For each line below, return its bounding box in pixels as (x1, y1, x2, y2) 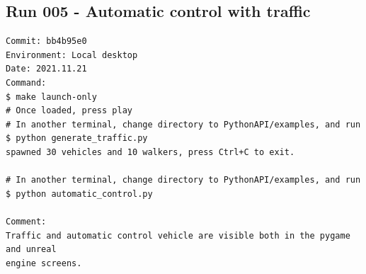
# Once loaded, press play (6, 105, 132, 116)
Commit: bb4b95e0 (6, 36, 87, 47)
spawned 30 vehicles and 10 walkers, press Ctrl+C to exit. (6, 147, 295, 157)
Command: (6, 77, 47, 88)
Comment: (6, 216, 47, 227)
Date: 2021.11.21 (6, 64, 87, 74)
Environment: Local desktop (6, 50, 138, 60)
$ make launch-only (6, 91, 97, 102)
